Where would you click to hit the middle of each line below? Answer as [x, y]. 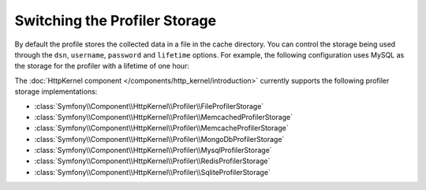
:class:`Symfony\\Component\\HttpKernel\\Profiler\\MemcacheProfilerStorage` [161, 128]
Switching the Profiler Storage [116, 20]
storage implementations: [56, 91]
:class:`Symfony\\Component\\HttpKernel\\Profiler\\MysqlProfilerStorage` [153, 151]
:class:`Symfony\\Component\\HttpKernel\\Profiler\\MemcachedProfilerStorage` [164, 117]
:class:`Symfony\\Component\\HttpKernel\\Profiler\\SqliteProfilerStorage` [153, 172]
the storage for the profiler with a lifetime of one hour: [102, 66]
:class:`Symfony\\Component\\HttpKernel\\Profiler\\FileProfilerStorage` [149, 106]
